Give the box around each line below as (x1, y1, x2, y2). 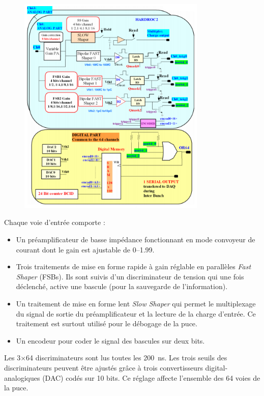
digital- (205, 362, 228, 373)
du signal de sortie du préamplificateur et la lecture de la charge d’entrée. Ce (16, 308, 256, 319)
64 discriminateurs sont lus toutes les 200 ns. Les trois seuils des (26, 352, 227, 363)
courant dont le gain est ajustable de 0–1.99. (16, 244, 155, 254)
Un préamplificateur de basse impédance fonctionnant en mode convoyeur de (16, 234, 255, 245)
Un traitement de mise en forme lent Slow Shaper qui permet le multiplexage (16, 298, 256, 308)
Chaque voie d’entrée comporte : (4, 217, 105, 228)
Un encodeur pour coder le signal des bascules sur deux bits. (16, 335, 205, 346)
